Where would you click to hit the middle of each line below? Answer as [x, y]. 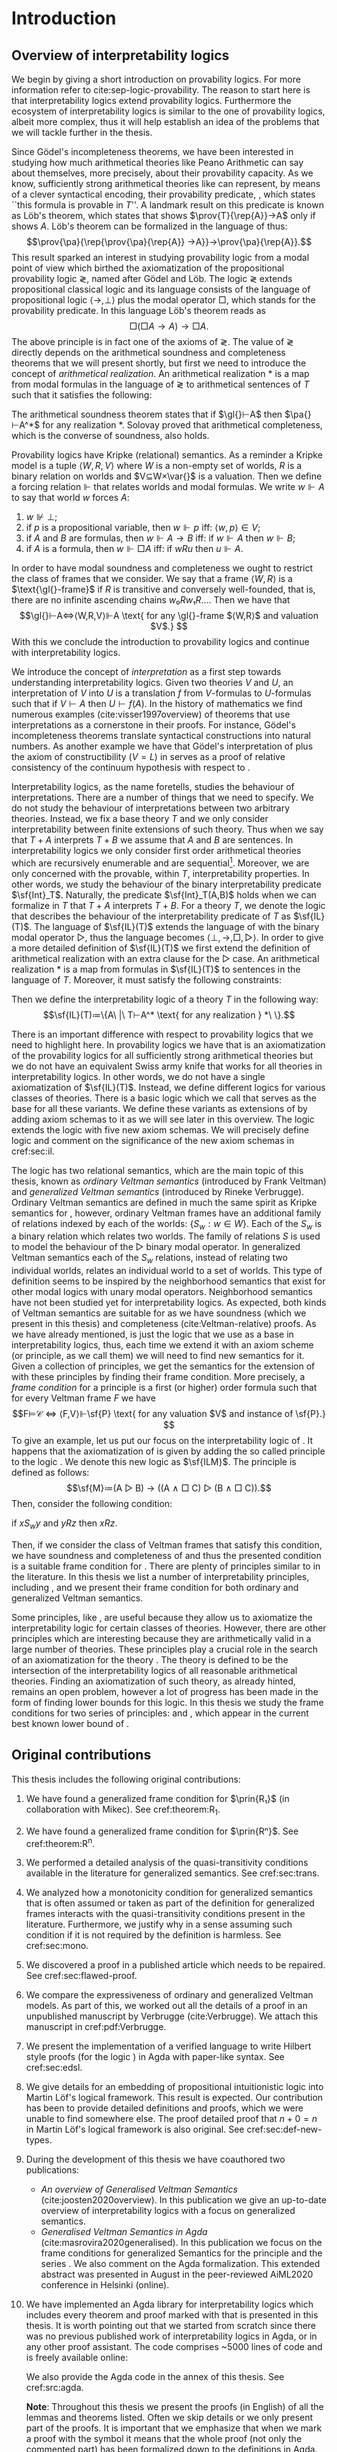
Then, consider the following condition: [92, 1504]
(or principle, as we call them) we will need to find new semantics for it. [158, 1356]
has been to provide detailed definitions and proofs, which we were [164, 2108]
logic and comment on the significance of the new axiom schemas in [153, 1140]
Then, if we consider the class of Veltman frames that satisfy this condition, [167, 1545]
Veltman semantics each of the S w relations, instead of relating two [149, 1259]
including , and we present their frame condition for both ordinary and [155, 1588]
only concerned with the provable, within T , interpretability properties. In [160, 873]
